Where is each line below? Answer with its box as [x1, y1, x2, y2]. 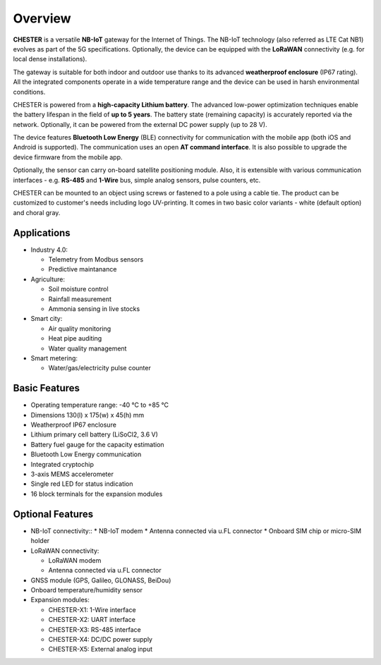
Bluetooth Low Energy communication [30, 450, 142, 458]
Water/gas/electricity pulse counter [48, 364, 151, 372]
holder [30, 537, 50, 545]
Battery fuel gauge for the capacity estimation [30, 440, 165, 449]
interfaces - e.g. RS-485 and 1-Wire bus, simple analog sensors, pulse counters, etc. [13, 176, 261, 184]
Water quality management [48, 344, 127, 353]
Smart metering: [30, 354, 78, 362]
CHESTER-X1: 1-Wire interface [48, 605, 137, 614]
